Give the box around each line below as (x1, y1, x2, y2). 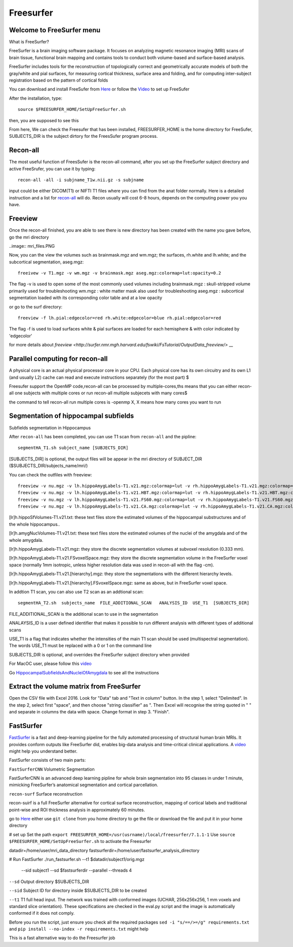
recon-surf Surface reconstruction (9, 791, 83, 796)
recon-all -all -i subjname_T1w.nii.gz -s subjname (18, 177, 144, 183)
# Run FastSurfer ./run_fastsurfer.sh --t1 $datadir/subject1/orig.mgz (9, 856, 145, 862)
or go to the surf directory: (9, 303, 63, 310)
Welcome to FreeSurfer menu (9, 26, 101, 34)
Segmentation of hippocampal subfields (9, 412, 134, 420)
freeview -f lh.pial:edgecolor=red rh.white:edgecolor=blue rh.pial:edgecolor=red (18, 315, 221, 321)
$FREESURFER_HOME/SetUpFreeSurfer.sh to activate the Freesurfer (9, 839, 151, 844)
